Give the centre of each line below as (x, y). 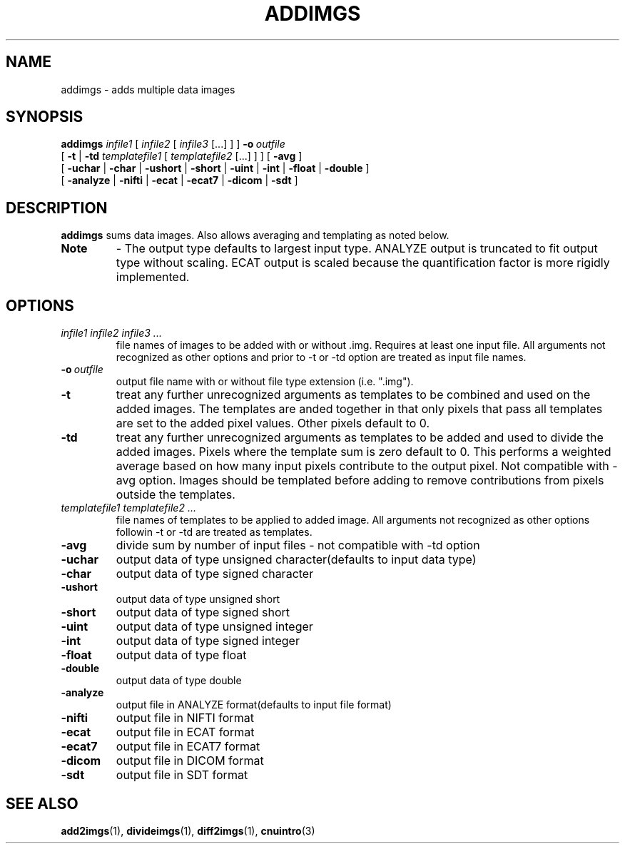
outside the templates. (176, 495)
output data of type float (181, 655)
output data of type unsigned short (198, 599)
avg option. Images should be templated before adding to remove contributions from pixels (360, 481)
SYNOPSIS (45, 117)
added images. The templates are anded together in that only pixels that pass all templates (359, 409)
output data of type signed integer (208, 641)
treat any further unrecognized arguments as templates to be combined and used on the (353, 395)
